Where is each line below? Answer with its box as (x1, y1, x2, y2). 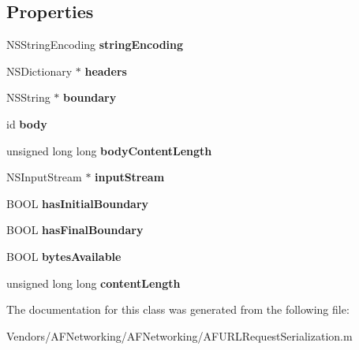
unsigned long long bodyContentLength (6, 142, 212, 158)
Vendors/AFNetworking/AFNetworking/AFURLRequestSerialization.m (6, 327, 353, 344)
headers (84, 62, 127, 79)
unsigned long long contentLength (6, 274, 181, 291)
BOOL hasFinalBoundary (6, 222, 144, 238)
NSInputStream (6, 169, 82, 185)
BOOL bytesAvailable (6, 248, 122, 264)
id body (6, 115, 47, 132)
